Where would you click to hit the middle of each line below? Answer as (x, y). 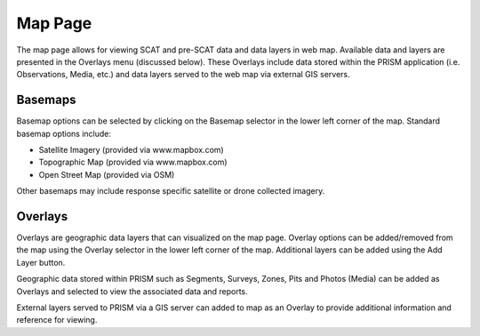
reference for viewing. (57, 320)
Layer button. (41, 262)
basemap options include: (64, 133)
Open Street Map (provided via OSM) (107, 174)
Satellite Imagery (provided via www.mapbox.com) (131, 150)
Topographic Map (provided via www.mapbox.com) (133, 162)
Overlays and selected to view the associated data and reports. (132, 291)
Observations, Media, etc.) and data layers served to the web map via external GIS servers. (183, 75)
